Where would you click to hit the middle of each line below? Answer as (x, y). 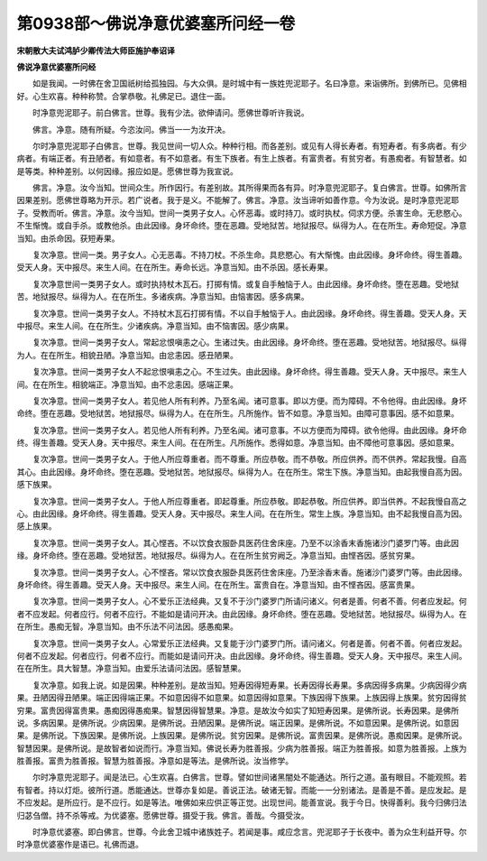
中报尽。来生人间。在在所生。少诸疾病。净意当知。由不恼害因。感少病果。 (155, 326)
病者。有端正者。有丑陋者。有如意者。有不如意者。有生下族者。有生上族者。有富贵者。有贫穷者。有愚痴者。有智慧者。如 (242, 159)
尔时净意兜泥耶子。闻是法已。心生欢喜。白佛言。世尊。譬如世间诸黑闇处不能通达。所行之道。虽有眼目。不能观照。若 (249, 777)
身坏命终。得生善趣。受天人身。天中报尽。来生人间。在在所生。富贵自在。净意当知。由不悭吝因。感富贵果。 (218, 585)
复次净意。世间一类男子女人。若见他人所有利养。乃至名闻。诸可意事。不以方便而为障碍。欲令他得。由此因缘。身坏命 (249, 430)
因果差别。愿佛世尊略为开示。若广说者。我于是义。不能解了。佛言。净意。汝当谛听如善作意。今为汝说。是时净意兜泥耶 (238, 200)
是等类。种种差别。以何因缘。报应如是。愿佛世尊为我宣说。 (127, 171)
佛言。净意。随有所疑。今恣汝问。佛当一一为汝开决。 (131, 129)
